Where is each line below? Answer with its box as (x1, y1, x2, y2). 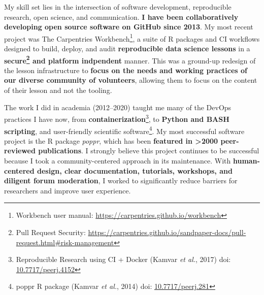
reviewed (4, 145, 36, 156)
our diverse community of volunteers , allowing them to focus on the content (4, 75, 257, 85)
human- (233, 155, 260, 166)
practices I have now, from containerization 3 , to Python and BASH (4, 112, 229, 124)
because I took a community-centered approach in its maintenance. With (4, 155, 231, 166)
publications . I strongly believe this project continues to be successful (38, 145, 259, 156)
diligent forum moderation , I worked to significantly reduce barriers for (4, 175, 238, 186)
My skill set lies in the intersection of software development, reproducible (4, 2, 232, 12)
